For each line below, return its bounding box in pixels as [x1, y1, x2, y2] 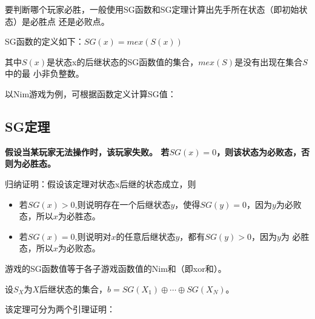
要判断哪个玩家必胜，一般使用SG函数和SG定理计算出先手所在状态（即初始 [5, 3, 299, 15]
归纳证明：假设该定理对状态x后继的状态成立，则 [5, 177, 196, 190]
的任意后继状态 [116, 230, 176, 242]
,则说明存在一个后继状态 [75, 198, 171, 210]
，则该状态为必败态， [216, 145, 302, 158]
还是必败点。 [58, 14, 110, 27]
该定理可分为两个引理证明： [5, 303, 115, 315]
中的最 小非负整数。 [5, 67, 84, 80]
